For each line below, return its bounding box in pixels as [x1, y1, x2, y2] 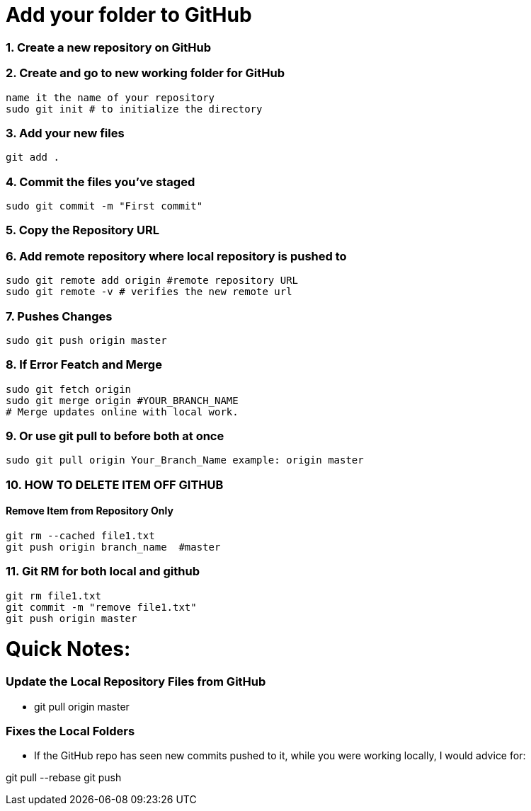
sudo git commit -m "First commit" [6, 200, 203, 212]
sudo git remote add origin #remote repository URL [6, 275, 299, 287]
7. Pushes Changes [6, 309, 113, 323]
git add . [6, 151, 59, 163]
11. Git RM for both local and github [6, 564, 200, 579]
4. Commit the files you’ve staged [6, 174, 195, 189]
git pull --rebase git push [6, 771, 122, 784]
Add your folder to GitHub [6, 3, 252, 27]
